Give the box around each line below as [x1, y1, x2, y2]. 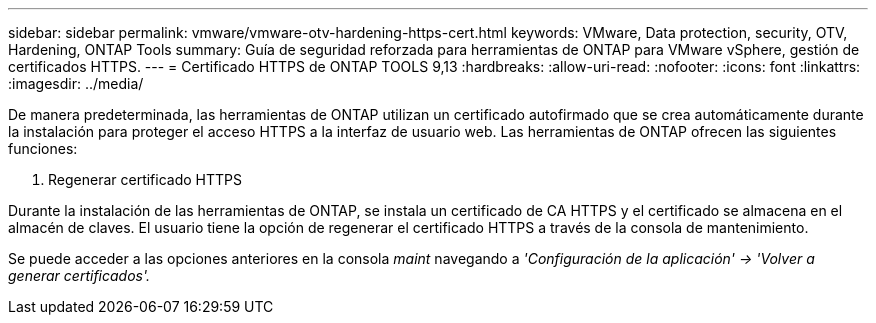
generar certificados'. [8, 267, 151, 284]
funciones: [8, 140, 78, 157]
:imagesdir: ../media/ [8, 75, 144, 92]
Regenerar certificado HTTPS [48, 171, 242, 188]
